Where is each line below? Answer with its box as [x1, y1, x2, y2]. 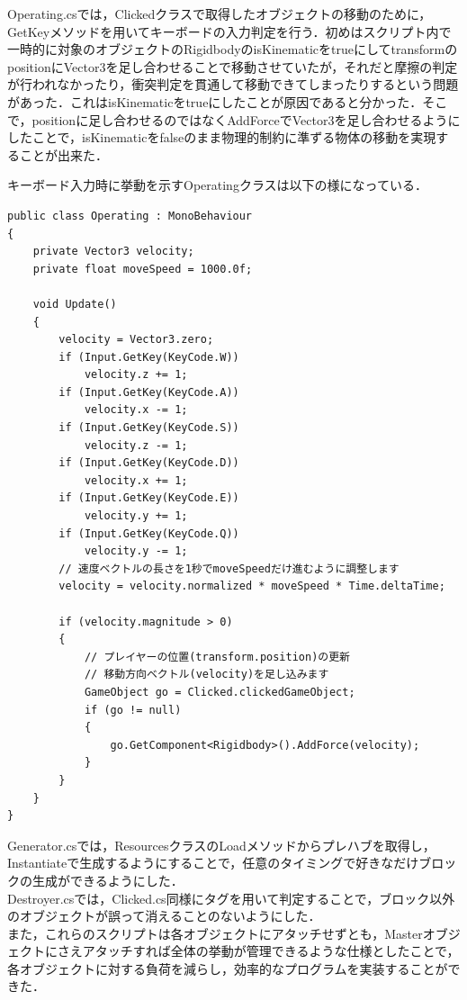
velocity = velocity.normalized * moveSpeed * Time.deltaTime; [58, 580, 445, 593]
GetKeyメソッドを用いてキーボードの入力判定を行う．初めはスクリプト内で [7, 22, 452, 41]
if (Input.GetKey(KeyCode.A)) [58, 385, 239, 399]
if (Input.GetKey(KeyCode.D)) [58, 456, 239, 470]
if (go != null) [84, 703, 182, 716]
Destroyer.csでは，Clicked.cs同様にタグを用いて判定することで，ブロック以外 [7, 888, 455, 907]
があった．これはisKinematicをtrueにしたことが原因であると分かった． [7, 92, 423, 111]
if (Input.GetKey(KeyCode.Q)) [58, 527, 239, 540]
